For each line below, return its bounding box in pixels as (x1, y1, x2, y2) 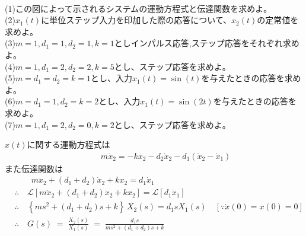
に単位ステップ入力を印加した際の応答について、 (41, 14, 232, 26)
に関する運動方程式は (27, 138, 110, 151)
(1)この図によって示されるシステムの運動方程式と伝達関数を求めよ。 (5, 2, 272, 14)
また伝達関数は (5, 162, 63, 174)
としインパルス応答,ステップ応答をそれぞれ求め (114, 37, 299, 49)
